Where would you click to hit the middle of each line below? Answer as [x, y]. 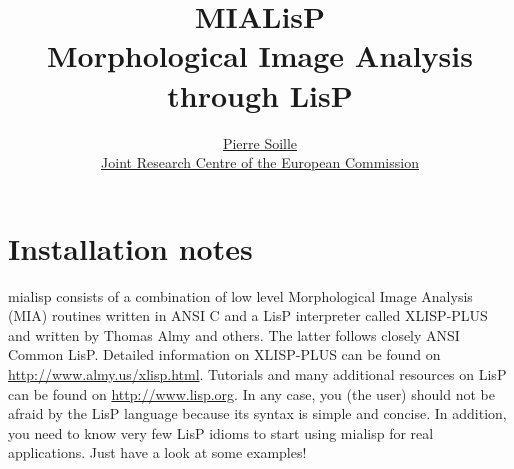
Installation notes [130, 247]
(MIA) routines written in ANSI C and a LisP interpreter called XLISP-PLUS [248, 315]
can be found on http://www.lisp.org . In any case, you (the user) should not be [251, 393]
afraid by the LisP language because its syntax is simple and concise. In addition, [257, 413]
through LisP [260, 94]
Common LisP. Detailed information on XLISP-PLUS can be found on [224, 354]
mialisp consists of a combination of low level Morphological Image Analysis [240, 295]
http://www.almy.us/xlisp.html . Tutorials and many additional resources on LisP [257, 374]
